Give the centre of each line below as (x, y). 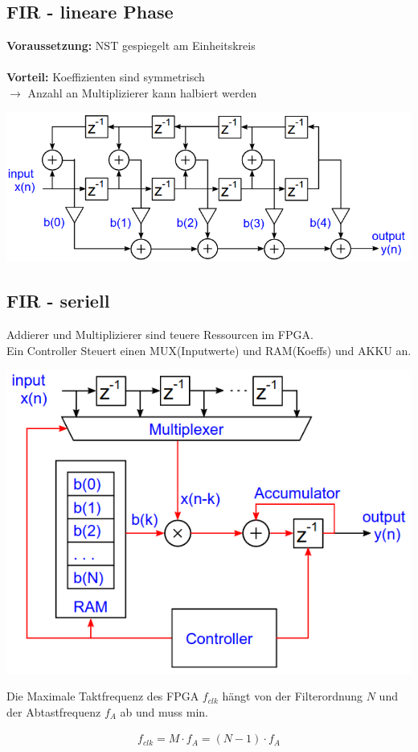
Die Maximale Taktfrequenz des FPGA (103, 696)
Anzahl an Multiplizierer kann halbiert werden (142, 92)
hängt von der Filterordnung (293, 696)
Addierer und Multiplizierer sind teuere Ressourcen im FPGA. (160, 334)
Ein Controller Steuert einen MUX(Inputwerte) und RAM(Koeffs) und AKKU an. (209, 350)
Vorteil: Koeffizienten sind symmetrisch (106, 77)
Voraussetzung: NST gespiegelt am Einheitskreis (131, 45)
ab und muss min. (164, 711)
